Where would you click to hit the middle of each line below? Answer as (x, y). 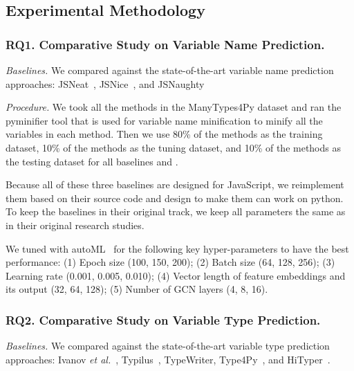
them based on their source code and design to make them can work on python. (175, 198)
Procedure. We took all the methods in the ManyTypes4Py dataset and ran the (174, 107)
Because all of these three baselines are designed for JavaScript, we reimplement (175, 184)
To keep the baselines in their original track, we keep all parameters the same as (176, 211)
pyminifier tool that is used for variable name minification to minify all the (164, 120)
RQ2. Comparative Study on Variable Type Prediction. (163, 319)
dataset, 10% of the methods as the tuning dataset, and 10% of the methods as (173, 147)
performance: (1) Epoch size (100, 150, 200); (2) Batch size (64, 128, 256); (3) (170, 262)
